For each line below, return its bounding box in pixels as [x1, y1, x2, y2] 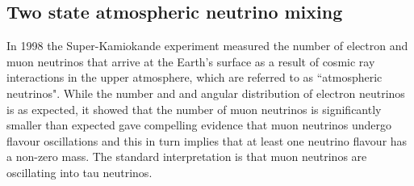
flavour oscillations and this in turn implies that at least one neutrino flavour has [6, 132, 408, 149]
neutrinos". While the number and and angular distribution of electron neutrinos [6, 84, 405, 101]
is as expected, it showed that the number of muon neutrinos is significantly [6, 100, 382, 117]
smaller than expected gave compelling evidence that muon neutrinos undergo [6, 116, 392, 133]
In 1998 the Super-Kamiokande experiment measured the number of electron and [6, 37, 408, 54]
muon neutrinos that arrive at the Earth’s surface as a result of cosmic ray [6, 53, 375, 70]
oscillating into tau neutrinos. [6, 163, 153, 180]
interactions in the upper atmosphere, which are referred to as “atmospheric [6, 69, 383, 86]
